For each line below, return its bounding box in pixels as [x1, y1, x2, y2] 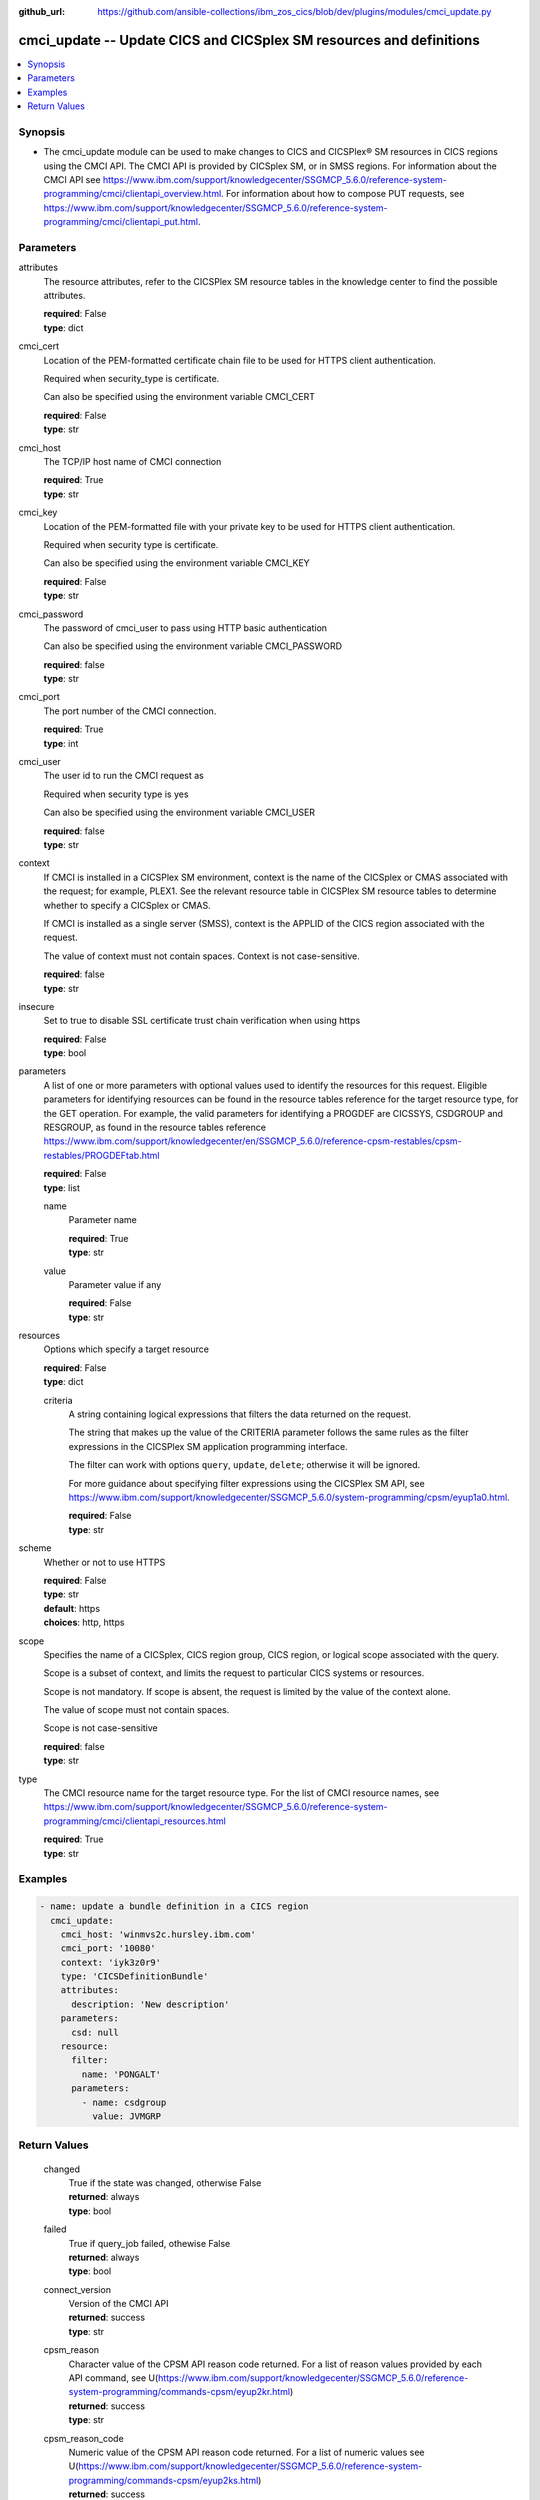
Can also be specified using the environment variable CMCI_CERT [43, 391, 315, 403]
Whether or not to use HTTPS [43, 1556, 166, 1568]
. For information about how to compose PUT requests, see [220, 188, 465, 200]
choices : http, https [43, 1616, 125, 1629]
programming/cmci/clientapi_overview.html [43, 188, 222, 200]
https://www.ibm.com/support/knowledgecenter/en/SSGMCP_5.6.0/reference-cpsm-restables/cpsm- [43, 1135, 462, 1147]
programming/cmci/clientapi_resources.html [43, 1815, 227, 1827]
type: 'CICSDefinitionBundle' [60, 1971, 209, 1982]
